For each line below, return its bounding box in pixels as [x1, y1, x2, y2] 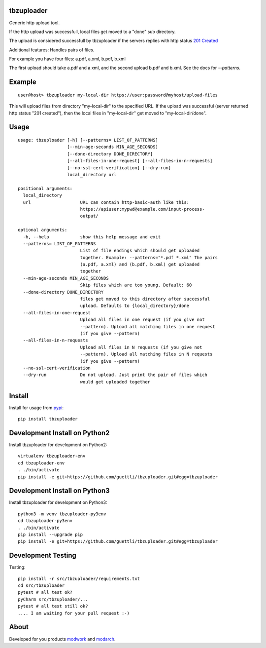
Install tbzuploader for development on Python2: [9, 442, 107, 448]
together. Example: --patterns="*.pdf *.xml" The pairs [80, 255, 218, 260]
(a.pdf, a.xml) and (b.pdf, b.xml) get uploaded [80, 262, 200, 267]
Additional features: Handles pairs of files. [9, 47, 95, 53]
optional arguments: [18, 227, 67, 233]
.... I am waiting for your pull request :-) [18, 610, 130, 616]
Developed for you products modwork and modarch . [9, 636, 116, 642]
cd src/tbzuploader [18, 583, 65, 588]
